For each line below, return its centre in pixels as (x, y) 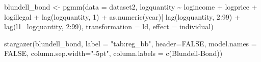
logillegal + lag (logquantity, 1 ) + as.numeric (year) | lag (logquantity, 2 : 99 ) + (122, 16)
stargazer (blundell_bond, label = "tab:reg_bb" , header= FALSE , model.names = (130, 43)
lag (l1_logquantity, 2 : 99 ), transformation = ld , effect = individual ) (109, 26)
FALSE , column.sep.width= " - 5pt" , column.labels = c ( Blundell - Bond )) (113, 53)
